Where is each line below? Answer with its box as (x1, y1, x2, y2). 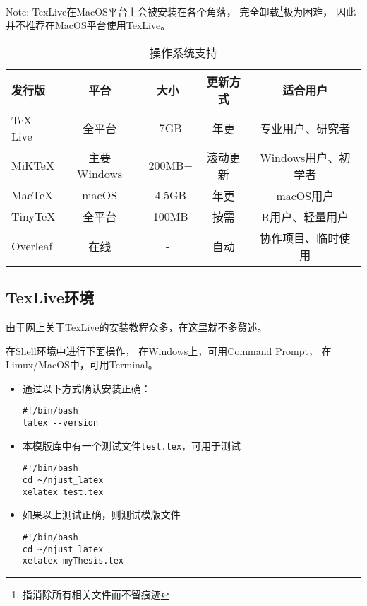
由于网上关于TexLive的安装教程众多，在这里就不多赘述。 (6, 320, 267, 334)
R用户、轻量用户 (261, 208, 349, 225)
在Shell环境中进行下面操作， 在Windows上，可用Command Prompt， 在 (6, 343, 332, 358)
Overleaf (11, 238, 53, 255)
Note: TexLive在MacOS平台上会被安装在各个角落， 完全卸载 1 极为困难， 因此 (6, 2, 356, 18)
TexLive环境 (6, 286, 94, 308)
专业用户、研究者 (260, 120, 351, 136)
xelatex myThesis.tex (22, 556, 124, 566)
